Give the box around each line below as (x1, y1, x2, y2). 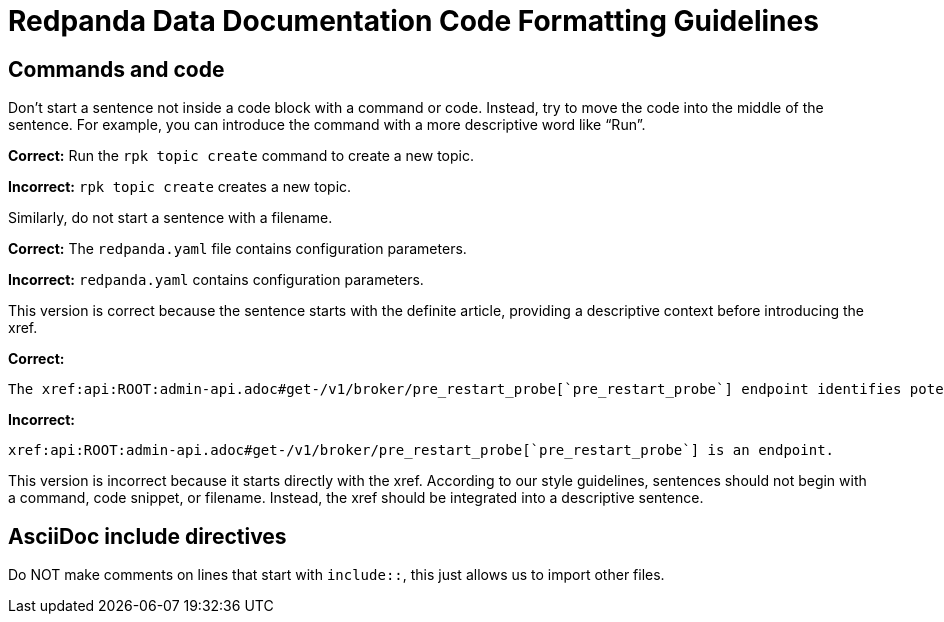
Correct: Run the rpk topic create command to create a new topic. (8, 147, 474, 165)
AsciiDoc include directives (8, 523, 287, 549)
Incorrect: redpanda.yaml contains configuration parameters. (8, 271, 424, 289)
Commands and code (8, 56, 225, 82)
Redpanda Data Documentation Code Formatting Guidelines (8, 4, 819, 38)
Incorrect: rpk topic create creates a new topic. (8, 178, 352, 196)
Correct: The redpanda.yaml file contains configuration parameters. (8, 240, 467, 258)
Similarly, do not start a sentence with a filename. (8, 209, 333, 227)
